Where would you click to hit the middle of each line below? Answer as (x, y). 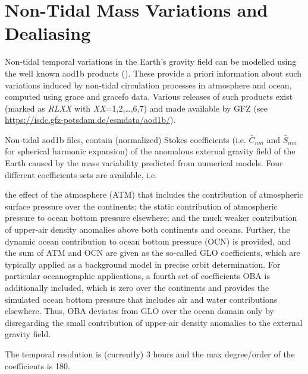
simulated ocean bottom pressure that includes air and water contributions (141, 299)
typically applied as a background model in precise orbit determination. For (143, 264)
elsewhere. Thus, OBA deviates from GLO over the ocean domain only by (139, 311)
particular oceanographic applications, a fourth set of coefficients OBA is (137, 276)
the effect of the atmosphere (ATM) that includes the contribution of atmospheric (154, 194)
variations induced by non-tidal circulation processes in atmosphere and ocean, (148, 85)
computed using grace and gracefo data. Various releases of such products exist (149, 96)
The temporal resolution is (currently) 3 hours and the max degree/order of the (150, 354)
